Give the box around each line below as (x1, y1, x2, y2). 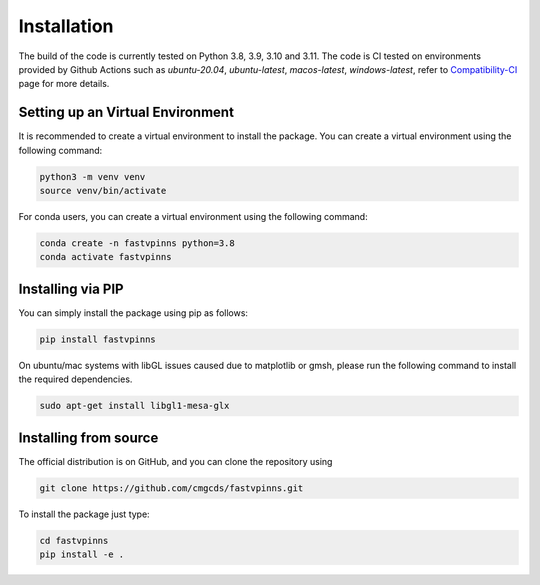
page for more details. (18, 78, 110, 90)
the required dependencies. (18, 373, 133, 385)
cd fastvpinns (39, 535, 109, 546)
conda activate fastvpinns (39, 251, 172, 263)
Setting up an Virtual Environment (18, 104, 235, 121)
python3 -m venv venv (39, 171, 146, 182)
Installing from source (18, 429, 159, 446)
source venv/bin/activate (39, 185, 167, 196)
